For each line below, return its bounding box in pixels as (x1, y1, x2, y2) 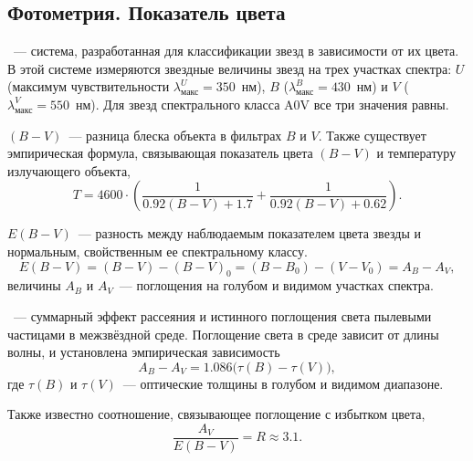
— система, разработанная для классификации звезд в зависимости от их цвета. (13, 41, 459, 60)
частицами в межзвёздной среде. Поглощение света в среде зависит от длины (7, 324, 439, 343)
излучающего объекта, (7, 161, 131, 180)
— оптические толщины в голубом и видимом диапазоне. (122, 373, 444, 393)
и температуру (376, 143, 457, 162)
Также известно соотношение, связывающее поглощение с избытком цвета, (7, 404, 426, 424)
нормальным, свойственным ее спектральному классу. (7, 241, 308, 260)
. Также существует (318, 125, 426, 144)
